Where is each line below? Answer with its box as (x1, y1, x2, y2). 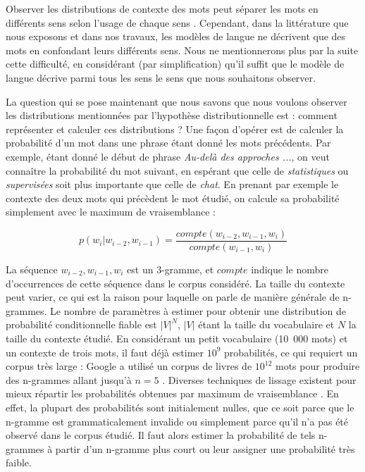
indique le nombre (251, 261, 328, 276)
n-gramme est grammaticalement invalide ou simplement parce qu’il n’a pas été (6, 414, 349, 428)
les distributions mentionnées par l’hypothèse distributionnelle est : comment (6, 108, 338, 123)
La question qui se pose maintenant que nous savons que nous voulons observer (6, 94, 347, 108)
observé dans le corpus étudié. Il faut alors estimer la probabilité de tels (6, 428, 316, 442)
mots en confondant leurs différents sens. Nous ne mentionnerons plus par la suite (6, 42, 359, 57)
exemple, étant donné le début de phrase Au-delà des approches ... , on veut (6, 149, 330, 163)
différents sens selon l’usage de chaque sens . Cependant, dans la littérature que (6, 15, 349, 30)
